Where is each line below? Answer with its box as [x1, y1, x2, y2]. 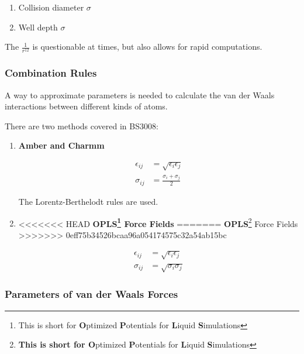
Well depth [18, 20, 58, 33]
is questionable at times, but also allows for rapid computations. [32, 40, 262, 53]
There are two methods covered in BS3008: [5, 119, 158, 132]
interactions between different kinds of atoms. [5, 100, 168, 112]
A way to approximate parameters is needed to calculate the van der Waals [5, 88, 275, 101]
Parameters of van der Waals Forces [5, 287, 178, 301]
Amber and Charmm [18, 139, 105, 152]
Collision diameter [18, 1, 84, 13]
